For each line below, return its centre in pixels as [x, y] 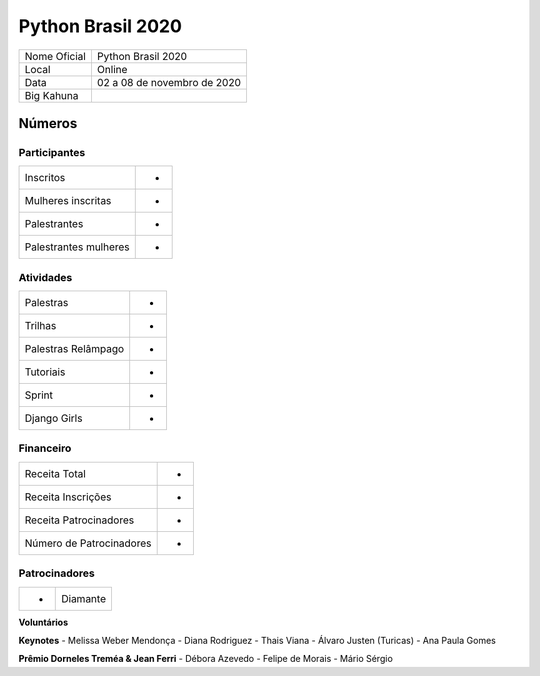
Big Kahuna [51, 95]
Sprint [39, 395]
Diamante [84, 598]
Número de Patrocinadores [88, 543]
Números [48, 123]
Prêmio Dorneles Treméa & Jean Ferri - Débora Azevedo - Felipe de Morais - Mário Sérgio [206, 659]
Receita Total [55, 473]
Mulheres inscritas [68, 201]
